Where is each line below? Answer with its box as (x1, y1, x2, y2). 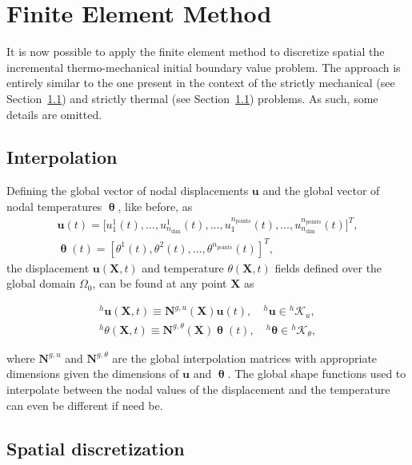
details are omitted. (6, 105, 102, 122)
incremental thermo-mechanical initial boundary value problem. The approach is (6, 58, 401, 75)
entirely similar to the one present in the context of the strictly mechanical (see (6, 74, 395, 91)
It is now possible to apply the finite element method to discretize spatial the (6, 43, 385, 60)
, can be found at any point (92, 275, 227, 292)
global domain (6, 275, 76, 292)
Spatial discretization (6, 435, 185, 460)
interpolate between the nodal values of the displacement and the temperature (6, 381, 390, 398)
